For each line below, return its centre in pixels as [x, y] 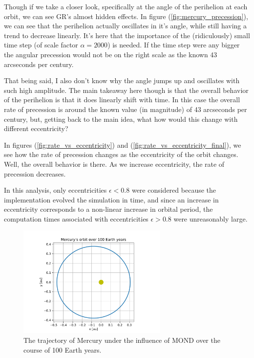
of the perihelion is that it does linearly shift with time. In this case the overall [122, 100]
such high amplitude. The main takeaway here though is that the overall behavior [126, 90]
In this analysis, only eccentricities [55, 190]
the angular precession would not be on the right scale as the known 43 [111, 54]
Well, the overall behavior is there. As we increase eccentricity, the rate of [114, 164]
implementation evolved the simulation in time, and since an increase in [111, 199]
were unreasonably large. [211, 218]
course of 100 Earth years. [63, 349]
